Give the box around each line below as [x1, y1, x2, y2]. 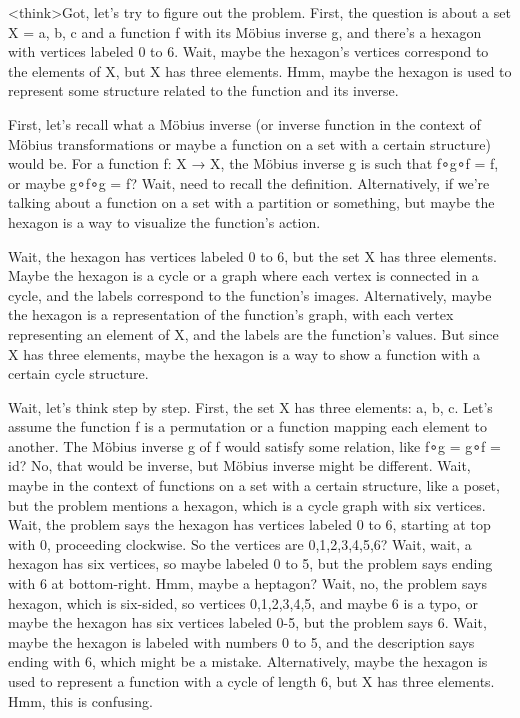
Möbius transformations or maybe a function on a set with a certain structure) [8, 133, 491, 154]
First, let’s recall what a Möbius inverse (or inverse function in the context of [8, 113, 481, 134]
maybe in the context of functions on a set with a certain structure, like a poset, [8, 475, 500, 496]
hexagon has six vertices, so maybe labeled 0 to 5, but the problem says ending [8, 553, 493, 574]
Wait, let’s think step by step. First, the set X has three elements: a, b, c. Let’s [8, 396, 493, 417]
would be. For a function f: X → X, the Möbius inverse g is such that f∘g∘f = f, [8, 153, 499, 174]
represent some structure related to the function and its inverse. [8, 80, 399, 101]
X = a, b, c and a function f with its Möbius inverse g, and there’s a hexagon [8, 21, 482, 42]
